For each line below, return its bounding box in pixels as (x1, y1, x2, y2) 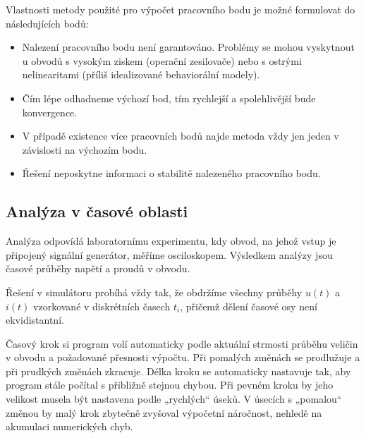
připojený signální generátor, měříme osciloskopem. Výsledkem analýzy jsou (6, 247, 333, 262)
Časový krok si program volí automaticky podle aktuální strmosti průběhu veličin (6, 336, 358, 351)
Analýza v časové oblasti (6, 200, 188, 222)
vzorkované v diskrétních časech (33, 298, 171, 313)
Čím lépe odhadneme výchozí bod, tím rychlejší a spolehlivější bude (22, 90, 316, 105)
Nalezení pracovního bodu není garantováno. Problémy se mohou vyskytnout (22, 39, 355, 54)
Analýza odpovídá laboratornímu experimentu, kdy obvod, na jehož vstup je (6, 233, 336, 248)
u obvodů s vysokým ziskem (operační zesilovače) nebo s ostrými (22, 53, 302, 68)
